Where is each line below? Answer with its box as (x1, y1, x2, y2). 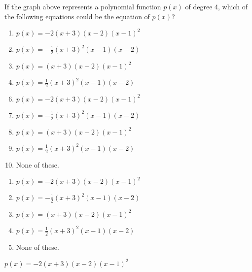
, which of (218, 1, 248, 11)
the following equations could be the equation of (4, 11, 150, 21)
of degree (185, 1, 213, 11)
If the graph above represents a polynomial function (4, 1, 161, 11)
